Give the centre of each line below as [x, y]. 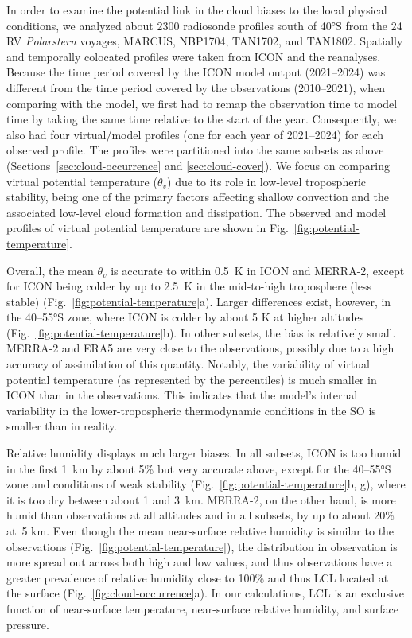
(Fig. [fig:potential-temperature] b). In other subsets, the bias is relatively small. [201, 332]
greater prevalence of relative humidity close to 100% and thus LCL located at [198, 577]
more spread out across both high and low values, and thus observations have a [200, 562]
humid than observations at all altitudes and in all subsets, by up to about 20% [200, 515]
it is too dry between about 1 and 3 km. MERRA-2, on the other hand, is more [201, 499]
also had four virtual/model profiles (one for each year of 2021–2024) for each [195, 134]
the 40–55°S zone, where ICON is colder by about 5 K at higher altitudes [185, 317]
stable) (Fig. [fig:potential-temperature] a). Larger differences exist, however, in [199, 301]
